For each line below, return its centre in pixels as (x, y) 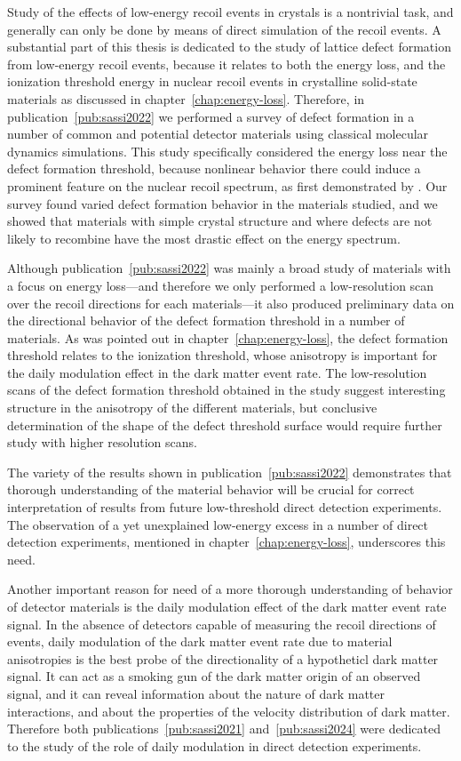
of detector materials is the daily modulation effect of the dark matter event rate (227, 606)
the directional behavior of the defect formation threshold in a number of (206, 320)
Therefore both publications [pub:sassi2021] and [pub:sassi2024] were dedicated (224, 729)
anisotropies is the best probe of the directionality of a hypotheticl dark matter (223, 658)
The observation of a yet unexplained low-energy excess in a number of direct (218, 524)
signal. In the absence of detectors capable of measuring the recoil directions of (222, 624)
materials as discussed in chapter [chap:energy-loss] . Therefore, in (186, 98)
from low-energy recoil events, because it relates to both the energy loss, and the (227, 64)
